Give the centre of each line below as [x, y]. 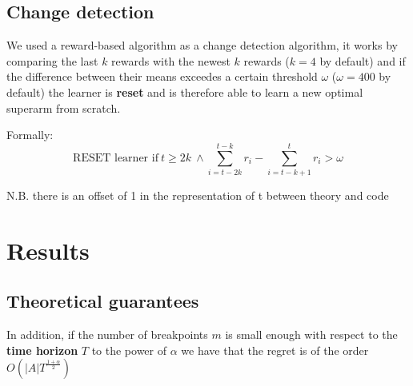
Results [48, 250]
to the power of [129, 350]
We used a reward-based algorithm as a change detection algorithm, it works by [202, 45]
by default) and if [363, 60]
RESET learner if [116, 158]
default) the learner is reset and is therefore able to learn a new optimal [185, 92]
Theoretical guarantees [103, 301]
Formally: [30, 135]
